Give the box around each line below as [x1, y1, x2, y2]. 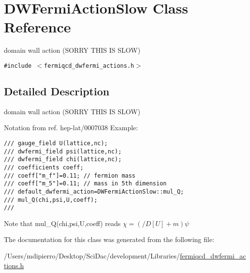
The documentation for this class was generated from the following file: [4, 234, 214, 244]
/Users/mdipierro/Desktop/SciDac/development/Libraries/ [4, 251, 180, 261]
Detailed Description [4, 83, 110, 98]
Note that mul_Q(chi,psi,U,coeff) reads [4, 218, 121, 228]
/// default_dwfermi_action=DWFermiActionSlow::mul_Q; [4, 188, 184, 195]
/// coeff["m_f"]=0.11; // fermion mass [4, 172, 136, 179]
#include [4, 62, 32, 69]
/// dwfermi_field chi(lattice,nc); [4, 156, 122, 163]
